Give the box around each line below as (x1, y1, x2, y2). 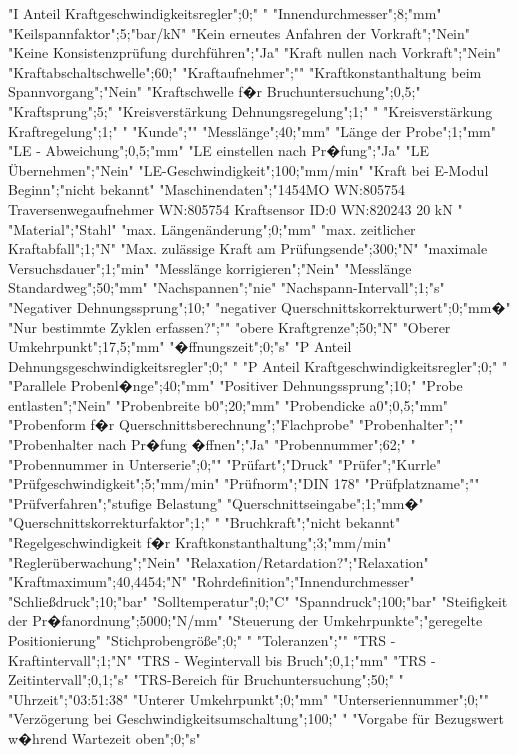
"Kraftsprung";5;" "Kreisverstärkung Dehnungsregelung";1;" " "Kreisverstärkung (8, 100, 493, 121)
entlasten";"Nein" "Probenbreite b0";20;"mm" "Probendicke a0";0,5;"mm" (8, 394, 449, 415)
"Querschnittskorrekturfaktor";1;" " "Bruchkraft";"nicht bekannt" (8, 512, 401, 533)
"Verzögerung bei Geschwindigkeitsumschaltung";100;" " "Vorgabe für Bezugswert (8, 708, 504, 729)
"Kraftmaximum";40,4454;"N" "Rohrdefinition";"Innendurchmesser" (8, 571, 415, 592)
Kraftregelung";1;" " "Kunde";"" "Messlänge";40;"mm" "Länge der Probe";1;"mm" (8, 120, 496, 141)
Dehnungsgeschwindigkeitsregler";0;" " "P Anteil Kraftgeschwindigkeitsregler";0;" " (8, 355, 508, 376)
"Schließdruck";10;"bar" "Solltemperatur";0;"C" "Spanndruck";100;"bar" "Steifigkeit (8, 590, 508, 611)
